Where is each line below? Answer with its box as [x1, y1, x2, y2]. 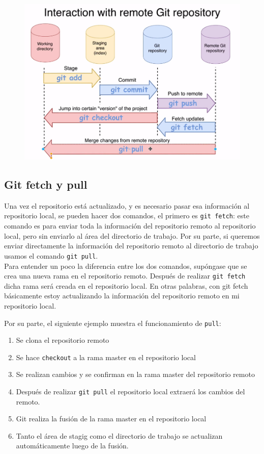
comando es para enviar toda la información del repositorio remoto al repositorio [4, 220, 256, 231]
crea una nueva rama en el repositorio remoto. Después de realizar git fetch [4, 270, 246, 281]
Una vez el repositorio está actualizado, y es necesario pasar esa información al [4, 200, 250, 211]
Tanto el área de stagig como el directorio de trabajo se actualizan [16, 430, 223, 441]
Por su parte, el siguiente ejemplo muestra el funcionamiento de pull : [4, 317, 221, 328]
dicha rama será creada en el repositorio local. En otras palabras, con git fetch [4, 280, 248, 291]
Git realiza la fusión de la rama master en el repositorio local [16, 413, 207, 424]
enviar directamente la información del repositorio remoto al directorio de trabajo [4, 240, 258, 251]
